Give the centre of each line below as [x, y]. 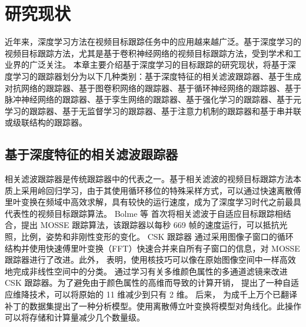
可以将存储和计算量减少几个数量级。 [75, 317]
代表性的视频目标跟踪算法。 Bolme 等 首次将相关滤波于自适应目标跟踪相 [144, 213]
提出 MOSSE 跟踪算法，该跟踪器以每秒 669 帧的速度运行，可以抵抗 [150, 225]
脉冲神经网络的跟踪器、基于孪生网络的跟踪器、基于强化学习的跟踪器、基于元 [153, 99]
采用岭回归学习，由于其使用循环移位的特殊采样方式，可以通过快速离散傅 [161, 190]
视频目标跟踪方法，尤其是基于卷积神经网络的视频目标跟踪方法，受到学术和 [149, 53]
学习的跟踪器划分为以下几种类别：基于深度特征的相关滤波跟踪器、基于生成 [157, 76]
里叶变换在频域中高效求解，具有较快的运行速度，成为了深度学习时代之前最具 [153, 202]
